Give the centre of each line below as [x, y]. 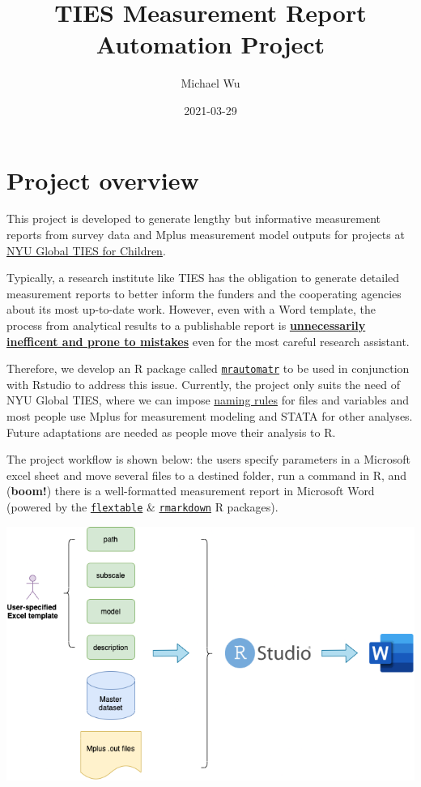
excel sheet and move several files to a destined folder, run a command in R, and [207, 475]
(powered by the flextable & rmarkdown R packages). [142, 507]
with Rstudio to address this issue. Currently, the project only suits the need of [203, 384]
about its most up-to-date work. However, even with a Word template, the [191, 309]
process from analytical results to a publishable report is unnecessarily [186, 325]
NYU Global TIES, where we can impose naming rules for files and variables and [208, 400]
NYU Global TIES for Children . [86, 250]
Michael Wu [210, 83]
